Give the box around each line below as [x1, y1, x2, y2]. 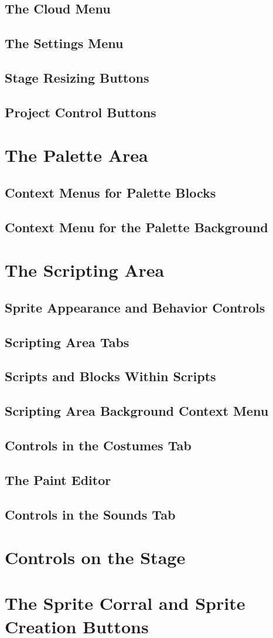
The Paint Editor [5, 470, 111, 488]
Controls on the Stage [5, 545, 186, 569]
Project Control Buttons [5, 103, 156, 121]
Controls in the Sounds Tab [5, 505, 176, 523]
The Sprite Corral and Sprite [5, 591, 245, 615]
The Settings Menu [5, 34, 124, 52]
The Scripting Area [5, 258, 165, 282]
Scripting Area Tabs [5, 332, 129, 351]
